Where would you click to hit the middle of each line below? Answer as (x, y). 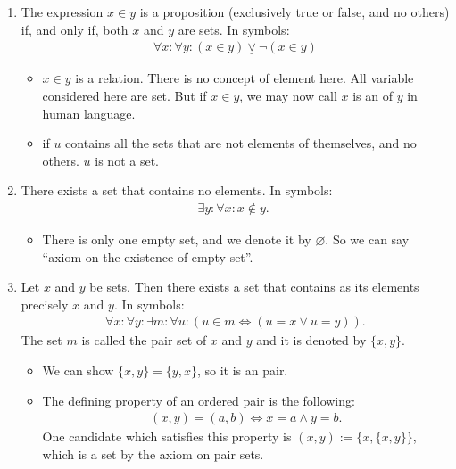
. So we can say (367, 239)
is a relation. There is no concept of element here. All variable (245, 78)
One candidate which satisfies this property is (167, 436)
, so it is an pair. (242, 370)
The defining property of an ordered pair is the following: (199, 400)
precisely (45, 304)
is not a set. (127, 160)
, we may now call (288, 96)
